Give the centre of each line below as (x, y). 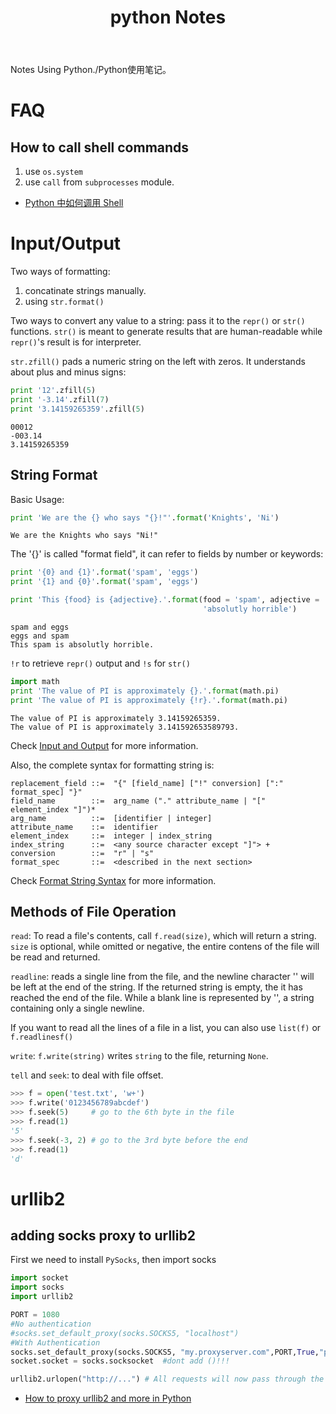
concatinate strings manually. (85, 291)
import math (35, 681)
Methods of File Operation (93, 911)
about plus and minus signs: (68, 372)
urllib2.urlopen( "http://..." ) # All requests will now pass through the (167, 1379)
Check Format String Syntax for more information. (113, 880)
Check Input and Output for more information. (104, 745)
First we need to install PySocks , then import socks (113, 1260)
